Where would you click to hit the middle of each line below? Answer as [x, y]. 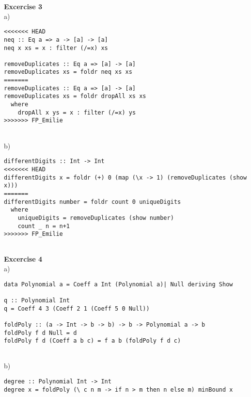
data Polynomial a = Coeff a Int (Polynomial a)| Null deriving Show [118, 284]
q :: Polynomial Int [37, 300]
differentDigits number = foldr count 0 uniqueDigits [93, 202]
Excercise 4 [23, 259]
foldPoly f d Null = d [40, 333]
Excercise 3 [23, 6]
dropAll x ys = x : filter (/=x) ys [77, 112]
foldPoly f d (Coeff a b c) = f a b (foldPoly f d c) [93, 341]
